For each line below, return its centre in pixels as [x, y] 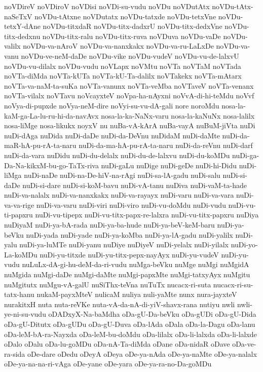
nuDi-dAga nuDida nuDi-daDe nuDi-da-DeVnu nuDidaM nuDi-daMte [112, 135]
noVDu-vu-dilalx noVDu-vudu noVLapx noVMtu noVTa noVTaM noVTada [123, 66]
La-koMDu [21, 254]
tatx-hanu [19, 294]
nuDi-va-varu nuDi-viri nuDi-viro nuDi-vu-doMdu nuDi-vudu [131, 204]
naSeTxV [18, 16]
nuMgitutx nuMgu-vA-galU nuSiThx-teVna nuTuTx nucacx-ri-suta [108, 284]
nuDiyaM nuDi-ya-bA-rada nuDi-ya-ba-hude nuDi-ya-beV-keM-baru [109, 225]
